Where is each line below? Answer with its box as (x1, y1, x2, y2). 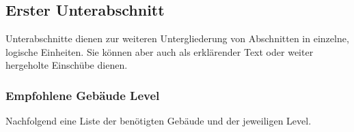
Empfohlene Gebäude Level (5, 86, 160, 103)
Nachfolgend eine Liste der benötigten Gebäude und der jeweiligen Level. (5, 114, 312, 128)
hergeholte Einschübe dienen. (5, 58, 128, 72)
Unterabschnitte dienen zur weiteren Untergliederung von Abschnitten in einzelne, (5, 31, 349, 46)
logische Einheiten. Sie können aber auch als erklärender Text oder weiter (5, 44, 314, 59)
